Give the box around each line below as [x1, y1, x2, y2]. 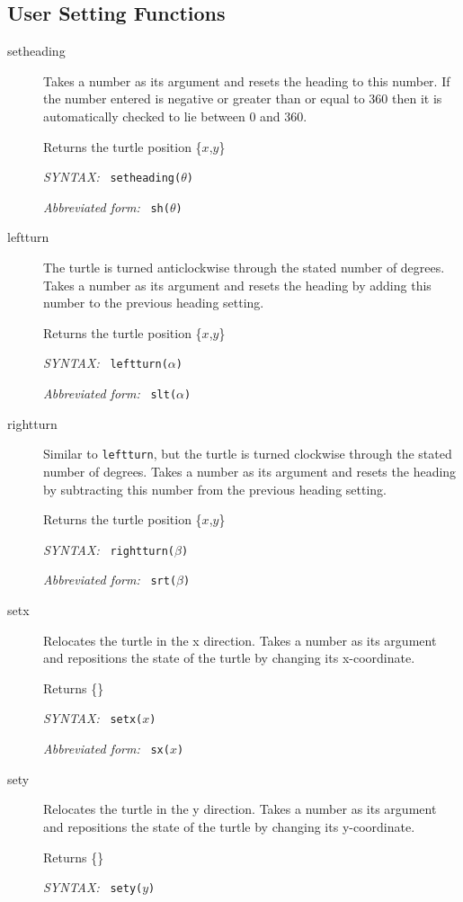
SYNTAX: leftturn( [43, 353, 168, 372]
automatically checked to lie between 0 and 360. [43, 106, 307, 125]
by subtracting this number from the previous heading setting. [43, 479, 387, 498]
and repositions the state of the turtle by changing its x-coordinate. [43, 648, 415, 667]
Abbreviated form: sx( [43, 739, 170, 758]
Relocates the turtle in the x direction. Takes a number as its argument [43, 630, 437, 649]
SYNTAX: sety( [43, 878, 143, 897]
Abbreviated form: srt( [43, 570, 177, 589]
